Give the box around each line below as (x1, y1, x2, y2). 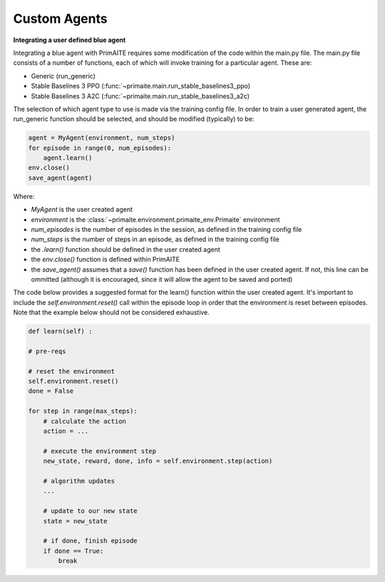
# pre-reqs (28, 347, 66, 355)
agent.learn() (43, 154, 93, 162)
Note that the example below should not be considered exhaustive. (13, 308, 210, 317)
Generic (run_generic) (31, 71, 96, 80)
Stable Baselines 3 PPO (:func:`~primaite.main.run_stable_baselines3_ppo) (31, 82, 251, 91)
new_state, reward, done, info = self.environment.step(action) (43, 457, 273, 465)
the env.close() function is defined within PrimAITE (31, 255, 180, 264)
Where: (13, 192, 35, 200)
